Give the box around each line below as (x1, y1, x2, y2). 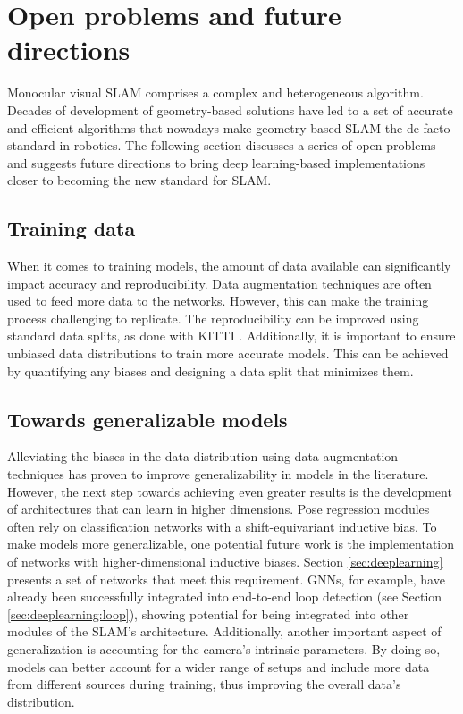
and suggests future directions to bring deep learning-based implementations (7, 153, 425, 172)
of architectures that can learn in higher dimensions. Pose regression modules (7, 500, 430, 518)
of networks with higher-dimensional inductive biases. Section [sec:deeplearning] (7, 552, 443, 570)
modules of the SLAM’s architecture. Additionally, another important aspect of (7, 622, 442, 641)
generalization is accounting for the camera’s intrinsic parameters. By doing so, (7, 639, 441, 658)
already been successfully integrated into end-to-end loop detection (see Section (7, 587, 442, 606)
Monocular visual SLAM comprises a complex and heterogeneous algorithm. (7, 83, 424, 102)
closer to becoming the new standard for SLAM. (7, 171, 272, 189)
